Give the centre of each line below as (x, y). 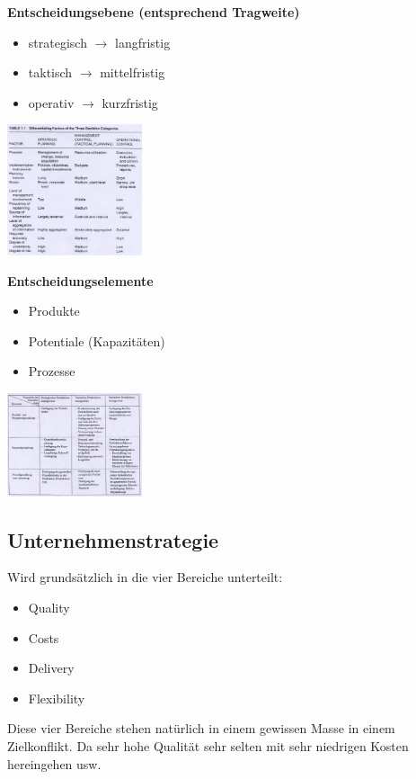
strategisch (58, 42)
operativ (51, 102)
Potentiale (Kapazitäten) (97, 340)
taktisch (50, 72)
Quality (49, 607)
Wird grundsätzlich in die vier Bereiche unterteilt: (145, 577)
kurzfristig (130, 102)
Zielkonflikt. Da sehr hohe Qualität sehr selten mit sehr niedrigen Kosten (208, 745)
